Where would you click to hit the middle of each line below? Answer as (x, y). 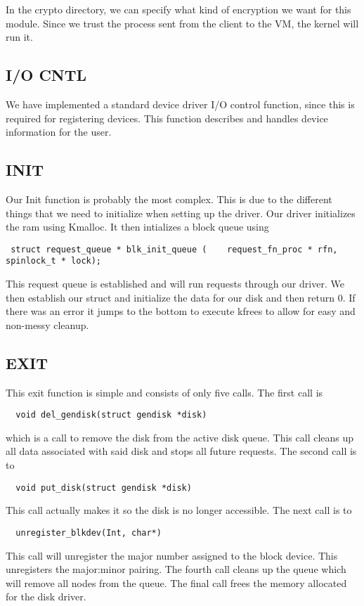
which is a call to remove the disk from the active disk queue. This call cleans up (180, 437)
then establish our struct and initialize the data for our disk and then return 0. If (181, 297)
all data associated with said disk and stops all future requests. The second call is (181, 451)
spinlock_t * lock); (54, 261)
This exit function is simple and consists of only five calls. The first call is (164, 392)
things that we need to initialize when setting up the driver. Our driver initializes (181, 213)
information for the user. (59, 132)
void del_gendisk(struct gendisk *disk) (111, 415)
